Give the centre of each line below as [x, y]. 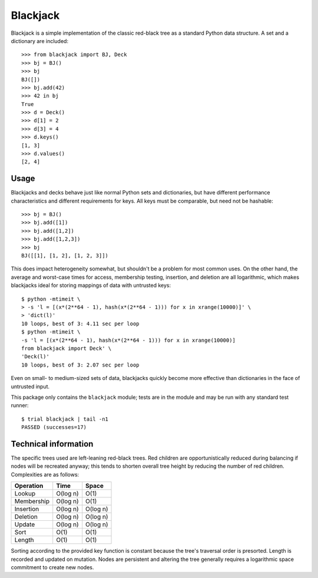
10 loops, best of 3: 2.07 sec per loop [80, 365]
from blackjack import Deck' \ [67, 348]
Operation [29, 486]
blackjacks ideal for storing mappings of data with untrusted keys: [91, 285]
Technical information [52, 444]
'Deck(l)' [35, 357]
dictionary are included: [40, 41]
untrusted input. [30, 387]
